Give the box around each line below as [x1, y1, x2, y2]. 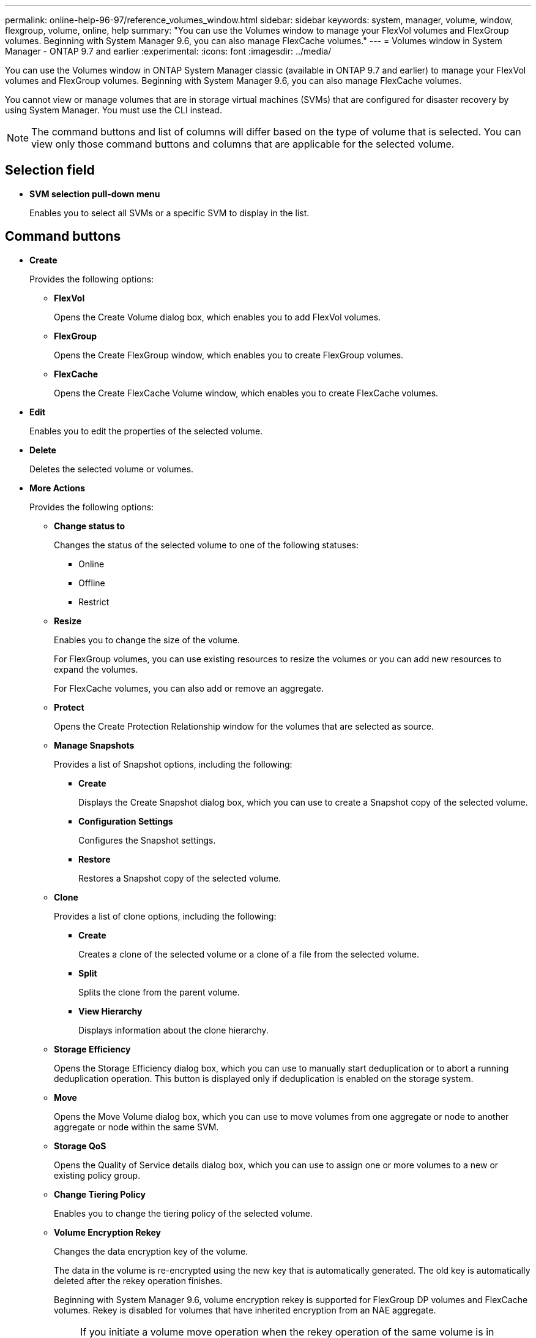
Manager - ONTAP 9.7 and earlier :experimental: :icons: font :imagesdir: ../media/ [5, 46, 332, 56]
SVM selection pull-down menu [29, 188, 160, 199]
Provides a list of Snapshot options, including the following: [54, 758, 292, 769]
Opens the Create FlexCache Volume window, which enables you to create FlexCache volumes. [54, 387, 439, 398]
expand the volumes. [54, 663, 138, 675]
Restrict [78, 596, 110, 607]
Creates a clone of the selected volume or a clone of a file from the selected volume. [78, 948, 420, 959]
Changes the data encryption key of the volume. [54, 1245, 248, 1257]
